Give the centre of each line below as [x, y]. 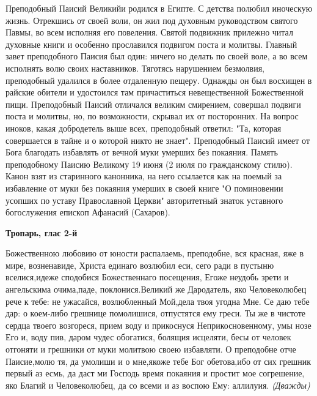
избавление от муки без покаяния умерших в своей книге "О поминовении [144, 188]
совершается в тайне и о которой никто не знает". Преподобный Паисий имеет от [158, 140]
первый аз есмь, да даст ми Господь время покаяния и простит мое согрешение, [155, 373]
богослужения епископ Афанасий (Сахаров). [88, 212]
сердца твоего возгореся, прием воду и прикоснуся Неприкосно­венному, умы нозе [158, 325]
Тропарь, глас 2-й [42, 232]
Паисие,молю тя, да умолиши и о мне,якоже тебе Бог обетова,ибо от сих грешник [158, 361]
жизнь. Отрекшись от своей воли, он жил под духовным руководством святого [152, 20]
